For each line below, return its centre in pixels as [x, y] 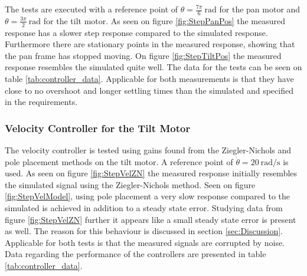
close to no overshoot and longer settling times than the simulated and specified [149, 90]
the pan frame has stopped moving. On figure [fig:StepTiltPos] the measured [143, 55]
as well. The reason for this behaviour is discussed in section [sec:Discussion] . [144, 231]
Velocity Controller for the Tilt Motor [98, 128]
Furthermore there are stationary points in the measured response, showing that [150, 44]
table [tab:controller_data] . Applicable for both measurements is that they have [149, 79]
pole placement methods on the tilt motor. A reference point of [119, 161]
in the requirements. [41, 102]
